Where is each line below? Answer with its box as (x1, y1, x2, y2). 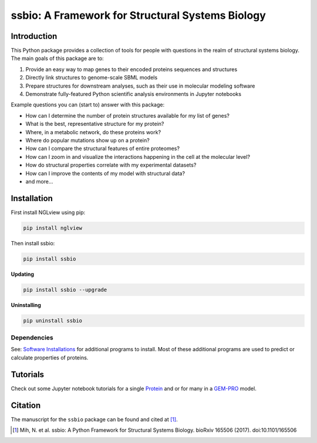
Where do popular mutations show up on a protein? (25, 136, 150, 144)
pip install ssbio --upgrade (23, 286, 107, 293)
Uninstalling (11, 301, 41, 308)
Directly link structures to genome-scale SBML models (25, 74, 158, 81)
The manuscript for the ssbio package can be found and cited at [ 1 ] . (11, 415, 178, 423)
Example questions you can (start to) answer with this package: (11, 101, 164, 108)
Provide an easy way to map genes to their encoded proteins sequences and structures (25, 65, 238, 73)
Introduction (11, 31, 58, 41)
